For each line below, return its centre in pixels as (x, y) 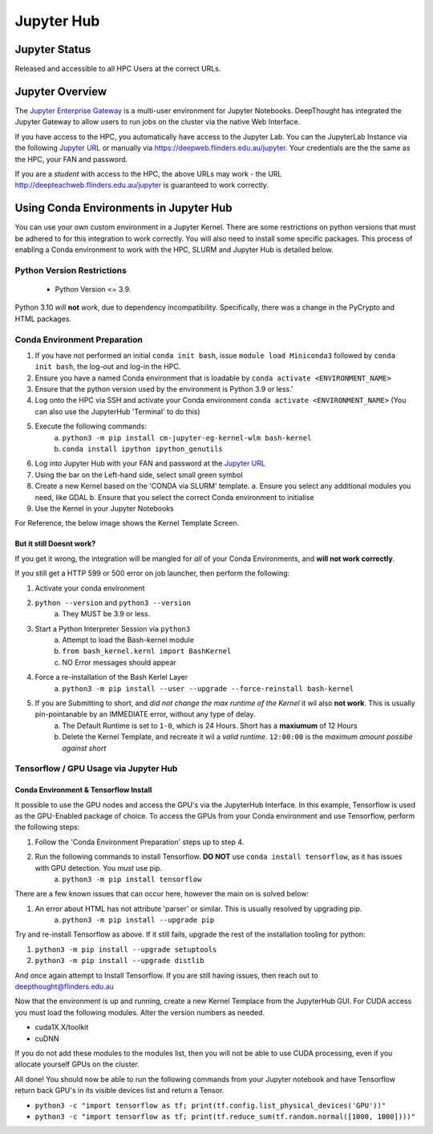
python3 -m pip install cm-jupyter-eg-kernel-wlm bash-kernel (187, 438)
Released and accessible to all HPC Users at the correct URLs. (118, 69)
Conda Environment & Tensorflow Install (83, 790)
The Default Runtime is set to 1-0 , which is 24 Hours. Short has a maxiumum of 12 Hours (210, 726)
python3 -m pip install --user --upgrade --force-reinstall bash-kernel (208, 689)
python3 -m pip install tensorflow (132, 879)
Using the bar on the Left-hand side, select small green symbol (139, 474)
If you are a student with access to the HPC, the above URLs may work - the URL (148, 173)
